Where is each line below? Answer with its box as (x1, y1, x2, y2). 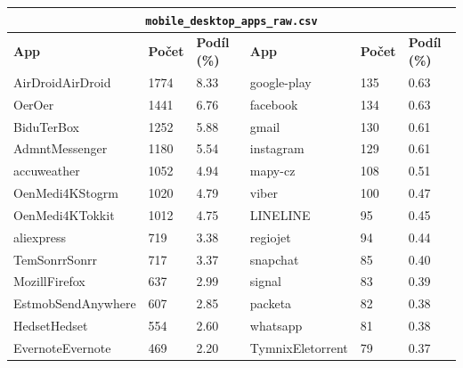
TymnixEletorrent (249, 338, 348, 356)
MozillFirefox (13, 272, 85, 290)
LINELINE (249, 205, 311, 224)
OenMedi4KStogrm (13, 184, 118, 202)
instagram (249, 139, 305, 158)
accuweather (13, 161, 80, 180)
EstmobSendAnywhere (13, 294, 136, 313)
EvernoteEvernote (13, 338, 111, 356)
